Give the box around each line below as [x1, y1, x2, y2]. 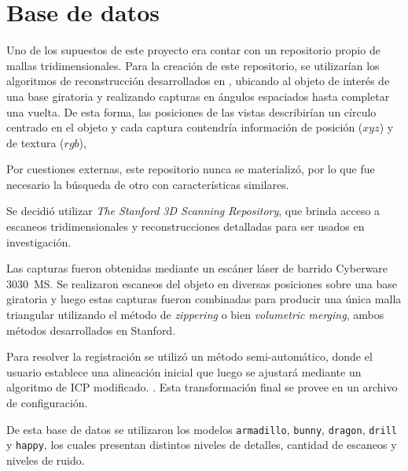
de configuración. [6, 395, 88, 410]
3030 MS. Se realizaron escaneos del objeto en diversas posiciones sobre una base [6, 275, 397, 291]
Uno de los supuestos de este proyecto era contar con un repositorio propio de [6, 42, 380, 58]
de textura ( [6, 134, 64, 150]
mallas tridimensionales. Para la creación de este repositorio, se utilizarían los [6, 57, 380, 73]
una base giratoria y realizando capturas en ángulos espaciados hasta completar [6, 87, 390, 104]
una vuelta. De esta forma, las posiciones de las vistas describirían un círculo [6, 103, 377, 120]
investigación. [6, 233, 72, 250]
